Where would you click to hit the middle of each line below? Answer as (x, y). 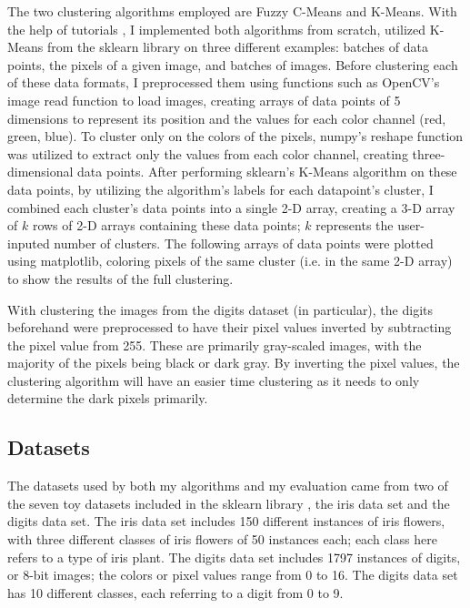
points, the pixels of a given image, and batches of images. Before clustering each (233, 64)
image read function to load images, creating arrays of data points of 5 (204, 100)
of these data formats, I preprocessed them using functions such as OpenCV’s (224, 82)
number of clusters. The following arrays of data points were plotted (244, 243)
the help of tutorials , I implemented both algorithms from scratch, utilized (217, 29)
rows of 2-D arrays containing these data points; (166, 225)
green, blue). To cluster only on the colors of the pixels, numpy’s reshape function (235, 136)
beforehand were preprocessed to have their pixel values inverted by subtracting (230, 327)
